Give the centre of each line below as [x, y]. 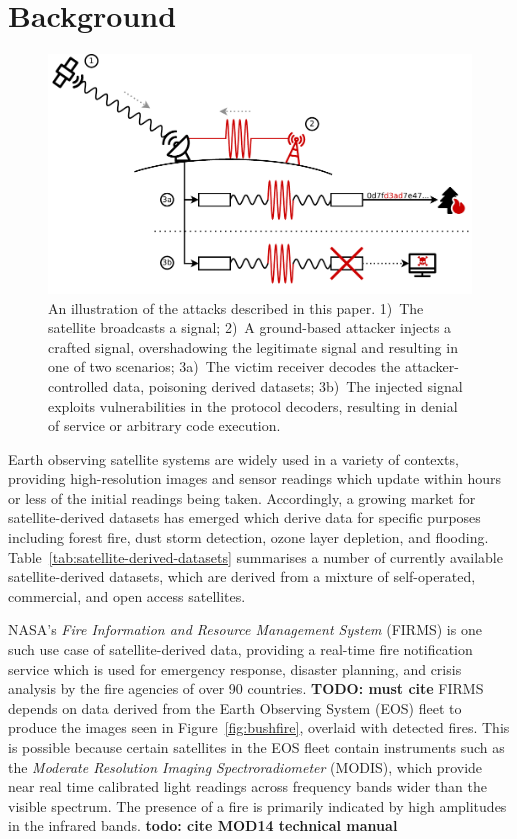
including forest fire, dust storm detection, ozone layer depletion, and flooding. [248, 537]
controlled [78, 385]
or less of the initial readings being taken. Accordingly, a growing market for [242, 497]
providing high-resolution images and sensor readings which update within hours [255, 478]
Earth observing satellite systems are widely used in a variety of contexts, [233, 458]
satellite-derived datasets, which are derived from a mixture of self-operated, [242, 576]
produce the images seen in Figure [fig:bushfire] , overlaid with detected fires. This [259, 727]
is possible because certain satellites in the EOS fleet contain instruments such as [256, 747]
